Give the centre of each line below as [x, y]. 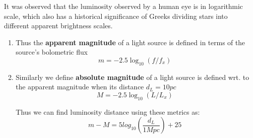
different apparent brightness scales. [58, 26]
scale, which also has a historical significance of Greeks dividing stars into [116, 16]
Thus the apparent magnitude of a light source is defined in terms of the [130, 42]
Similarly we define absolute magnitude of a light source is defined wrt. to [132, 77]
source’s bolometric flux [52, 52]
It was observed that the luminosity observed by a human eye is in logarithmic [124, 6]
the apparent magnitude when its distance [80, 87]
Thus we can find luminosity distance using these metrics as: [108, 111]
